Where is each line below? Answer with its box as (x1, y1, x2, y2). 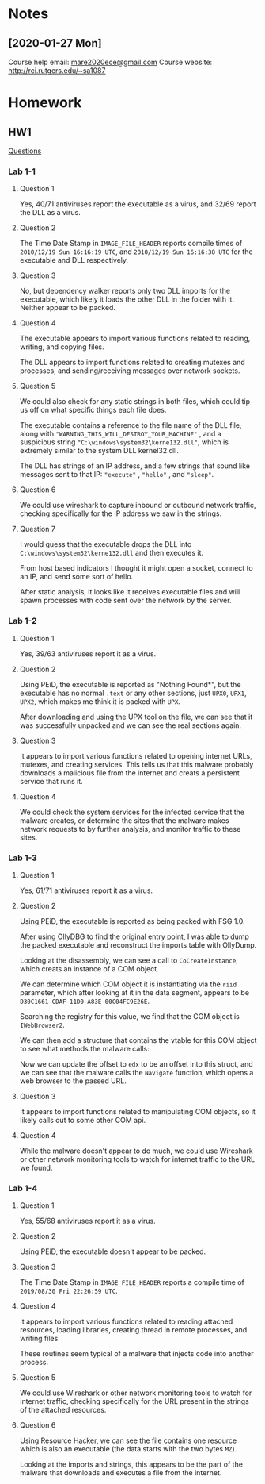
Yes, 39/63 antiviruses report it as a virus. (19, 648, 157, 659)
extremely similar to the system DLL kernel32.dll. (19, 446, 180, 456)
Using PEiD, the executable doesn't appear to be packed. (19, 1247, 206, 1256)
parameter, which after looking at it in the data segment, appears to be (19, 987, 250, 997)
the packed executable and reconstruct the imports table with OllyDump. (19, 940, 257, 949)
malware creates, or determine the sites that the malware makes (19, 815, 229, 825)
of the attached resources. (19, 1405, 107, 1415)
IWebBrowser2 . (19, 1020, 65, 1029)
